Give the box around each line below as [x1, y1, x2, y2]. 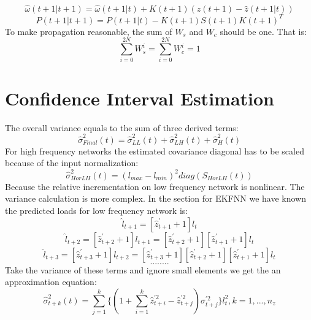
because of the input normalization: [5, 156, 139, 169]
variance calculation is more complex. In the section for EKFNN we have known [5, 192, 307, 205]
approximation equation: [5, 275, 97, 288]
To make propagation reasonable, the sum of [5, 25, 172, 37]
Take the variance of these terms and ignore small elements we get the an [5, 263, 281, 276]
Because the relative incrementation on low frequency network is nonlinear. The [5, 180, 305, 192]
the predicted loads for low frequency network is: [5, 204, 188, 216]
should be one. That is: [220, 25, 307, 37]
